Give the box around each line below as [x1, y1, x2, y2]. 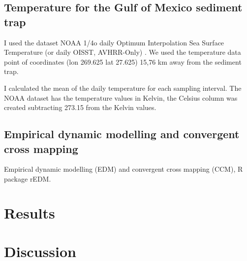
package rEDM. [4, 173, 51, 184]
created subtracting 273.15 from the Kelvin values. [4, 102, 156, 112]
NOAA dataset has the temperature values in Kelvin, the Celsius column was [4, 92, 238, 103]
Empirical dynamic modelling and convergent [4, 126, 240, 142]
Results [4, 202, 55, 223]
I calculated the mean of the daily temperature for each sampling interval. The [4, 82, 242, 93]
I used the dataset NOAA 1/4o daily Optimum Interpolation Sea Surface [4, 37, 224, 47]
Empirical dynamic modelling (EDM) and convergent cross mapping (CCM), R [4, 164, 243, 174]
